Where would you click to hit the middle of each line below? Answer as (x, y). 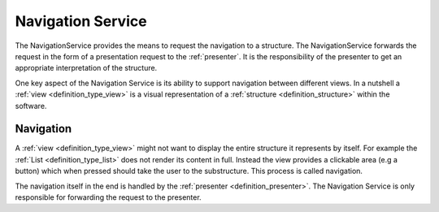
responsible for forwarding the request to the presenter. (109, 197)
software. (31, 106)
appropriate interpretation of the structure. (86, 68)
